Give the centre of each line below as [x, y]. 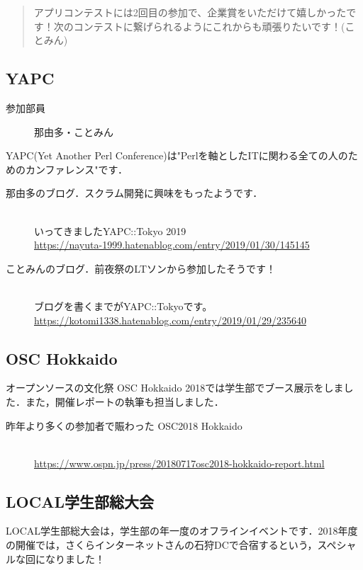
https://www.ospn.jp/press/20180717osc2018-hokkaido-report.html [179, 463]
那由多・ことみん [74, 131]
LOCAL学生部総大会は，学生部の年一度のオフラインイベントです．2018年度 [182, 531]
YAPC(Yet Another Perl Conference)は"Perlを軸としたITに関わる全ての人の [177, 155]
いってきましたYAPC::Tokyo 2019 [110, 230]
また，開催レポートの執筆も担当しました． [124, 401]
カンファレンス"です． [76, 169]
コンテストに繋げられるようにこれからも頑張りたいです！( [209, 26]
